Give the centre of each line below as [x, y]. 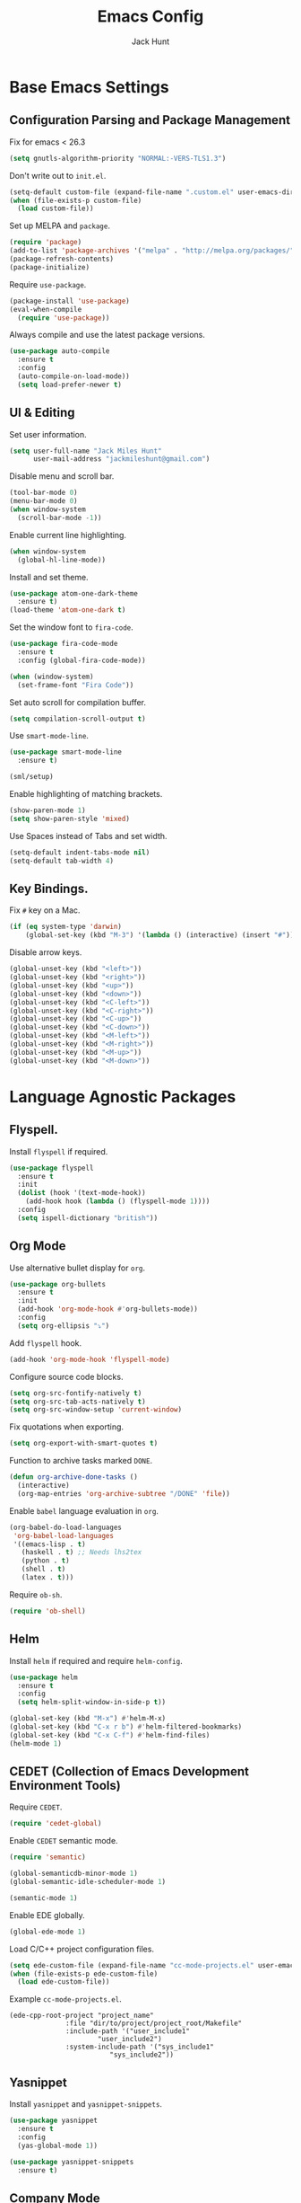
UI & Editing [42, 413]
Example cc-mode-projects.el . [66, 1999]
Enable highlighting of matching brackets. [86, 794]
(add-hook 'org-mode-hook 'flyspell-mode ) [90, 1359]
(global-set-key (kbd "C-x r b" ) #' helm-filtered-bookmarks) [126, 1727]
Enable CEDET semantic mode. [64, 1841]
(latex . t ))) [47, 1578]
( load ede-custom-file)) [64, 1982]
